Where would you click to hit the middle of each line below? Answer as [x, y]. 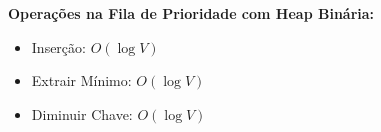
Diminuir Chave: [82, 113]
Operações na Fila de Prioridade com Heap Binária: [191, 13]
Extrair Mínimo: [81, 80]
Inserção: [58, 46]
